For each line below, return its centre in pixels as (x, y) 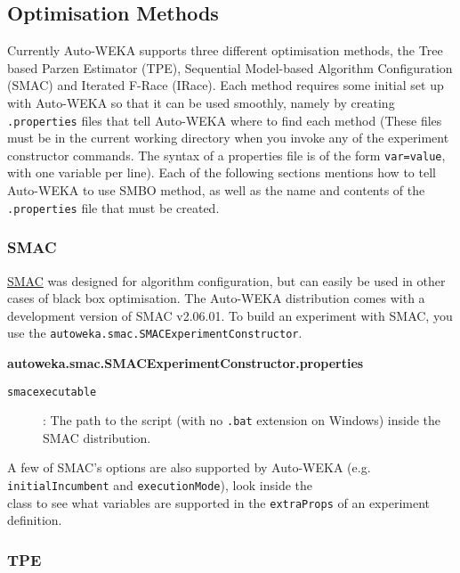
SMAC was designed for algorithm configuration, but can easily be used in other (226, 280)
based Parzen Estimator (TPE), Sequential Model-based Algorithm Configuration (230, 67)
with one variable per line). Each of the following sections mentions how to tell (222, 172)
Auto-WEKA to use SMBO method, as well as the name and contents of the (216, 190)
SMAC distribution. (97, 437)
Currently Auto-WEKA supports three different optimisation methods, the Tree (225, 50)
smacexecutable (52, 392)
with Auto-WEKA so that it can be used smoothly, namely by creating (201, 102)
